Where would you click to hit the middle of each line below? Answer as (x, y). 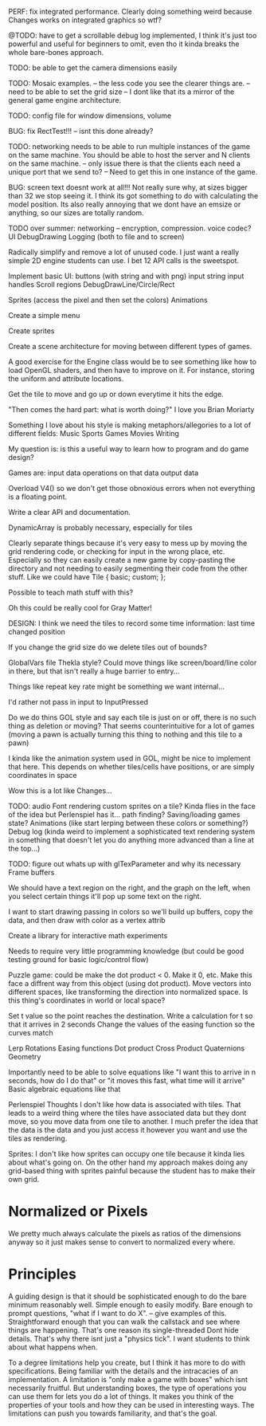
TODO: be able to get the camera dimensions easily (93, 68)
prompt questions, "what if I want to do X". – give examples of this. (117, 1313)
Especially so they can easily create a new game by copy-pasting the (122, 560)
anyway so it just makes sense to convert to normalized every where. (122, 1242)
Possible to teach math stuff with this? (71, 592)
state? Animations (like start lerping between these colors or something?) (128, 823)
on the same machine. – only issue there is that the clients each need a (125, 163)
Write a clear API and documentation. (70, 512)
